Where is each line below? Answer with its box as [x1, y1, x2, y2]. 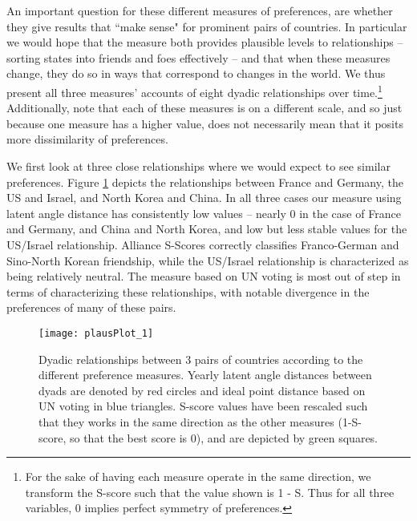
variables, [25, 499, 72, 516]
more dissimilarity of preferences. [6, 131, 168, 147]
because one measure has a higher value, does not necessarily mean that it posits [6, 115, 403, 131]
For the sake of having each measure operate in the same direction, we [25, 468, 371, 485]
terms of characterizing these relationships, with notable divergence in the [6, 283, 370, 300]
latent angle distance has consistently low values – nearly [6, 204, 286, 221]
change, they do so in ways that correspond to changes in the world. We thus [6, 65, 386, 82]
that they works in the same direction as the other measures [38, 413, 334, 430]
